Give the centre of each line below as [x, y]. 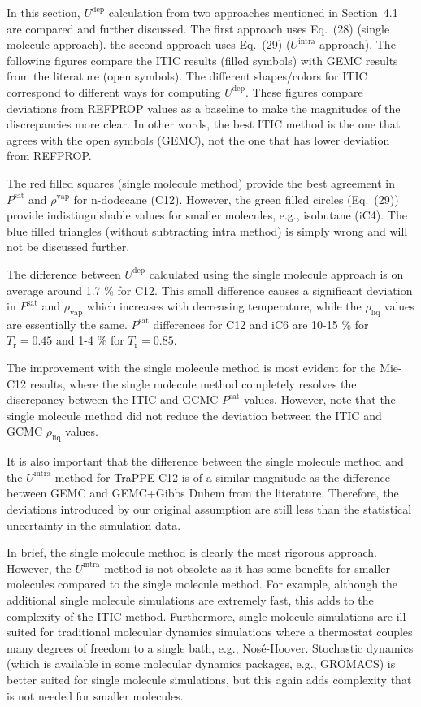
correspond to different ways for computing [114, 91]
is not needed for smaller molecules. [95, 695]
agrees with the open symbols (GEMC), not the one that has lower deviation [198, 139]
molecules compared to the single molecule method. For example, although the [202, 584]
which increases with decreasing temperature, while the [224, 306]
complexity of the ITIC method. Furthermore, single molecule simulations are [200, 616]
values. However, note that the [320, 399]
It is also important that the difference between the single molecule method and [205, 461]
